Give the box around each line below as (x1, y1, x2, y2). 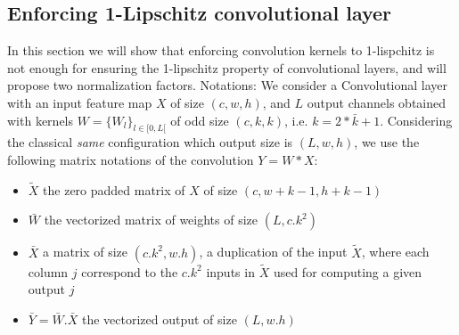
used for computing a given (273, 262, 422, 281)
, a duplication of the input (199, 242, 348, 261)
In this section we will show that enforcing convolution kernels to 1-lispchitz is (7, 41, 435, 60)
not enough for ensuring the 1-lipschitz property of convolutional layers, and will (7, 58, 447, 77)
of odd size (170, 110, 229, 129)
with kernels (7, 110, 74, 129)
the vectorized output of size (81, 310, 237, 328)
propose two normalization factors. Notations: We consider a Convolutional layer (7, 76, 448, 94)
